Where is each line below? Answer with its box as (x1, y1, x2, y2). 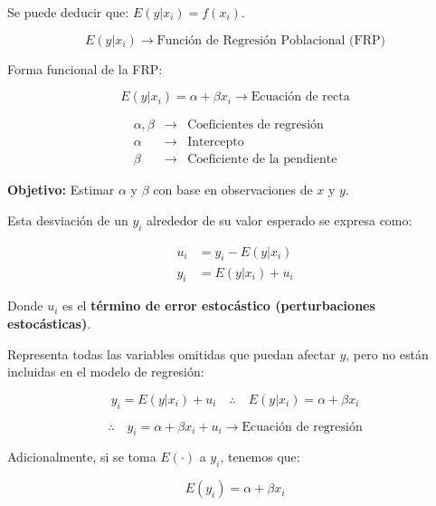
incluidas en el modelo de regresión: (7, 362, 204, 381)
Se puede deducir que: (7, 3, 129, 21)
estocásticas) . (7, 313, 91, 332)
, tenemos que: (220, 447, 300, 466)
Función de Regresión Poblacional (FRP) (156, 33, 385, 47)
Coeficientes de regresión (187, 119, 324, 132)
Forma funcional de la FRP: (7, 59, 163, 78)
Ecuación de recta (251, 91, 350, 104)
